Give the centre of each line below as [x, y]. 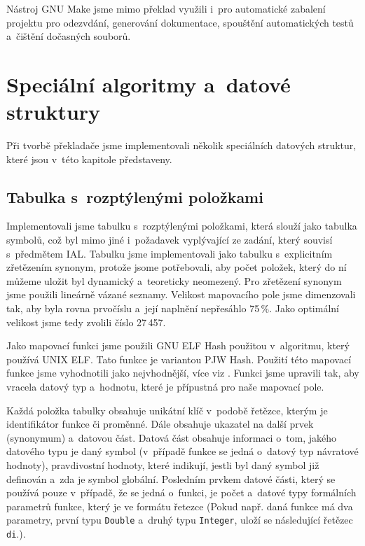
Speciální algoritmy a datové [149, 84]
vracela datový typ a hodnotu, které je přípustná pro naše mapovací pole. [165, 387]
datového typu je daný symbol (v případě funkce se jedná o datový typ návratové [182, 451]
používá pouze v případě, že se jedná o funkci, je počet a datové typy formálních [181, 492]
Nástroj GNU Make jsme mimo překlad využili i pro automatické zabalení [166, 8]
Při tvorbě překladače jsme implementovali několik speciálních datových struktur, [181, 145]
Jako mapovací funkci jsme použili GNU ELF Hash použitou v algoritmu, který [178, 345]
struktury [54, 112]
